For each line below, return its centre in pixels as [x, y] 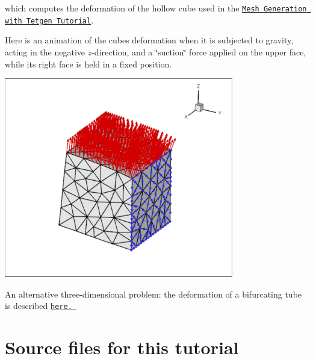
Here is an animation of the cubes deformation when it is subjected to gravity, [149, 40]
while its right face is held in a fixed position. [88, 64]
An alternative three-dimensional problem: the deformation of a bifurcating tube [153, 294]
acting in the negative [45, 52]
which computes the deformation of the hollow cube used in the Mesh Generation [156, 8]
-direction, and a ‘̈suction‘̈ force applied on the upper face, [199, 52]
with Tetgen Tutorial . [49, 20]
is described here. [39, 306]
